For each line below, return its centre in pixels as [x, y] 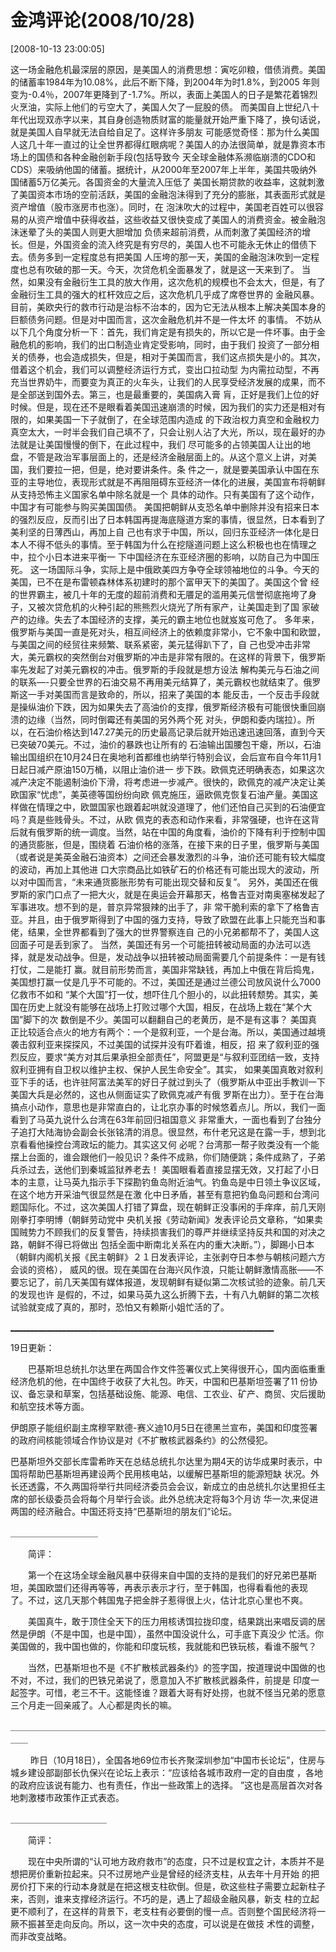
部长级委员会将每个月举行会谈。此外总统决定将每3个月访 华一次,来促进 [173, 1498]
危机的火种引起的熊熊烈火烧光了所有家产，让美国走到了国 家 [186, 607]
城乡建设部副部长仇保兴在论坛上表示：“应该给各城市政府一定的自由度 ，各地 [167, 1772]
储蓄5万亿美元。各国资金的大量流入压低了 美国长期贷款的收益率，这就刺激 [171, 182]
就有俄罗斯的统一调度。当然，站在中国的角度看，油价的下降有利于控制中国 [172, 832]
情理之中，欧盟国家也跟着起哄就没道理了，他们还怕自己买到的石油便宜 [181, 807]
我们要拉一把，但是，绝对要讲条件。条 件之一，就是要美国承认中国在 [169, 469]
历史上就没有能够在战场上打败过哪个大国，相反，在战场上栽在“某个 [165, 1007]
